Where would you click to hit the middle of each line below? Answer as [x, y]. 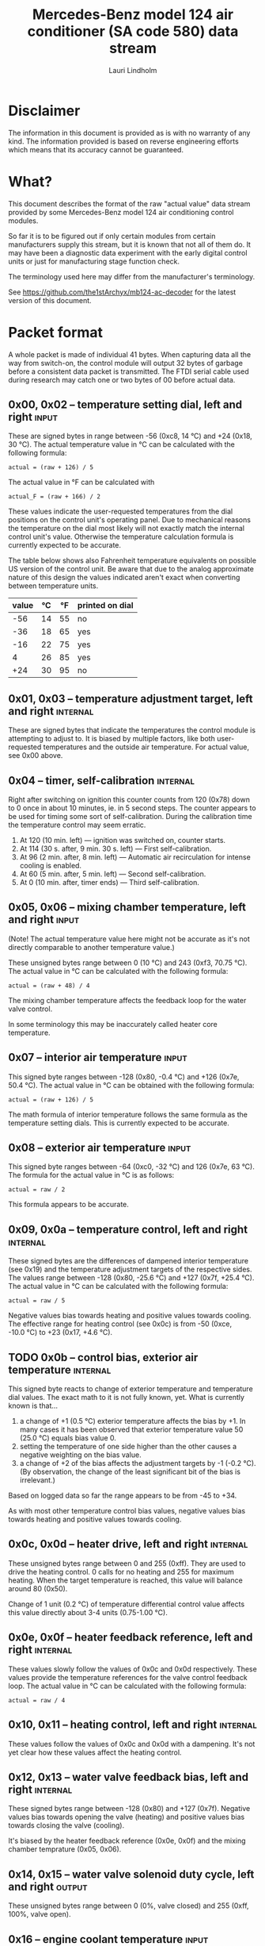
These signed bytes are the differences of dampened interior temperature [129, 1261]
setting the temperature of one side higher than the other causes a [128, 1447]
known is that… [33, 1406]
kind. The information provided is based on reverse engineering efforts [123, 141]
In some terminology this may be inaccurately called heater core [113, 1024]
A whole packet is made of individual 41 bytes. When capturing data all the [130, 354]
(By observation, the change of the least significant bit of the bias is [130, 1472]
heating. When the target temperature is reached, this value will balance [125, 1580]
